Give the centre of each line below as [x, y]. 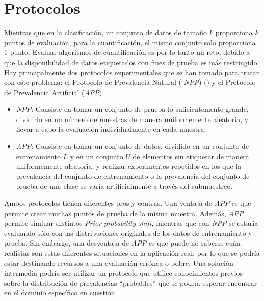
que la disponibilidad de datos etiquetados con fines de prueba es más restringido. [132, 62]
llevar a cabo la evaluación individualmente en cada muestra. [111, 129]
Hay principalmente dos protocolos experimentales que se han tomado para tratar [132, 72]
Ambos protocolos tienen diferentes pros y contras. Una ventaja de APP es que [128, 203]
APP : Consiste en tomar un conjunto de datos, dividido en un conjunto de [133, 146]
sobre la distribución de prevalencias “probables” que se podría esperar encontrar [131, 282]
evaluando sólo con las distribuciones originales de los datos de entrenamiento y [128, 233]
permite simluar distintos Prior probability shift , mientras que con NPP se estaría [131, 223]
